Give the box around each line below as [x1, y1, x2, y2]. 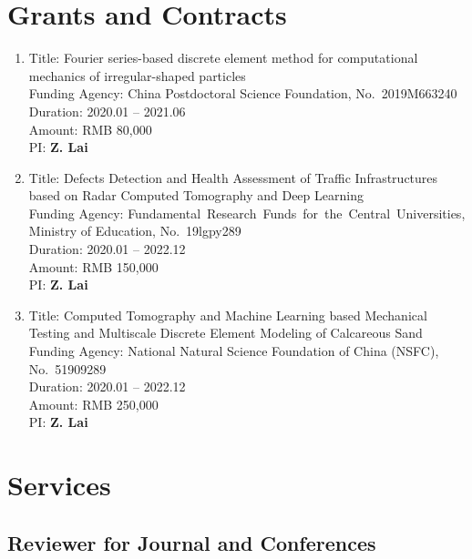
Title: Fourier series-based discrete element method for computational [28, 48, 418, 67]
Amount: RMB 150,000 [28, 257, 159, 276]
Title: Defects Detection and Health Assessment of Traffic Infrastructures [28, 168, 438, 187]
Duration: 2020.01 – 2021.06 [28, 101, 186, 120]
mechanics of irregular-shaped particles [28, 66, 246, 85]
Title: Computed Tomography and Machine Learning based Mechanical [28, 305, 427, 324]
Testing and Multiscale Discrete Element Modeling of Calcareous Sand [28, 323, 423, 342]
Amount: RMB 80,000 [28, 119, 152, 138]
